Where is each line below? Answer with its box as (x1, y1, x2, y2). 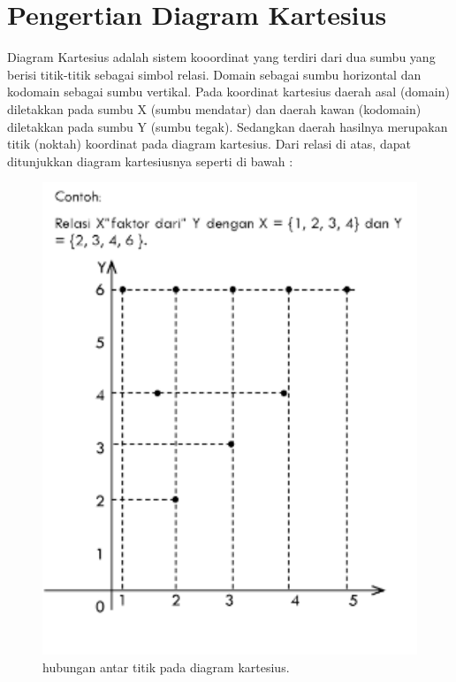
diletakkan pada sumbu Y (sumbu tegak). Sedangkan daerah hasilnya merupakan (7, 117, 448, 135)
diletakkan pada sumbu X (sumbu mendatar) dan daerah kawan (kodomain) (7, 99, 422, 118)
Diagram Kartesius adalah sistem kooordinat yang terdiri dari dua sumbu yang (7, 48, 436, 66)
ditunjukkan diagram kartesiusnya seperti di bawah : (7, 151, 293, 170)
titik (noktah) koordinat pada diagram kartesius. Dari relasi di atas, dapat (7, 134, 411, 153)
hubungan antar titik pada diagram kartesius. (42, 657, 290, 676)
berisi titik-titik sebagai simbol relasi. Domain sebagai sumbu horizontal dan (7, 65, 422, 83)
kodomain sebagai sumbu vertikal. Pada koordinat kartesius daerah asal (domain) (7, 82, 450, 101)
